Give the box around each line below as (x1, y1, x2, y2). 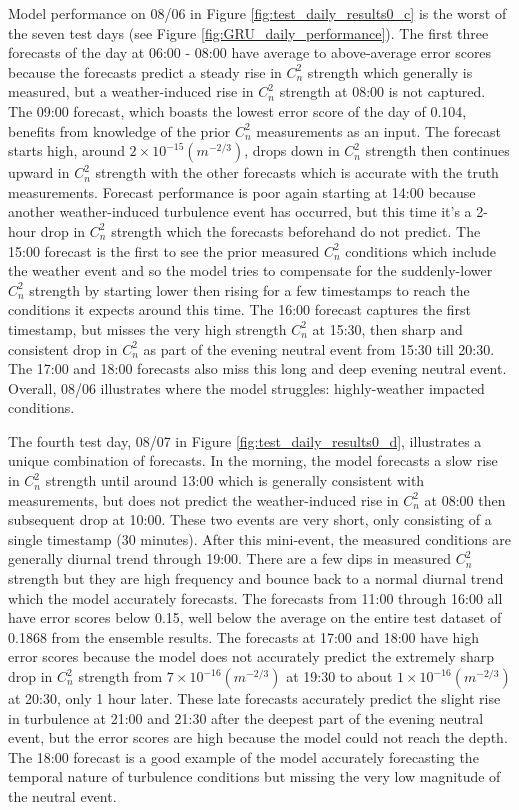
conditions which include (345, 240, 496, 261)
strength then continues (365, 140, 510, 161)
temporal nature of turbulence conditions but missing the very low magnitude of (8, 766, 501, 787)
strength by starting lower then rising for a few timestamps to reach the (29, 279, 470, 300)
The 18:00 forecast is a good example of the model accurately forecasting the (8, 746, 479, 767)
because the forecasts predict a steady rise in (8, 61, 282, 82)
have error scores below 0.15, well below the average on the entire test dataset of (8, 607, 502, 628)
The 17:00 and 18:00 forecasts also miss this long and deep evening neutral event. (8, 358, 507, 379)
